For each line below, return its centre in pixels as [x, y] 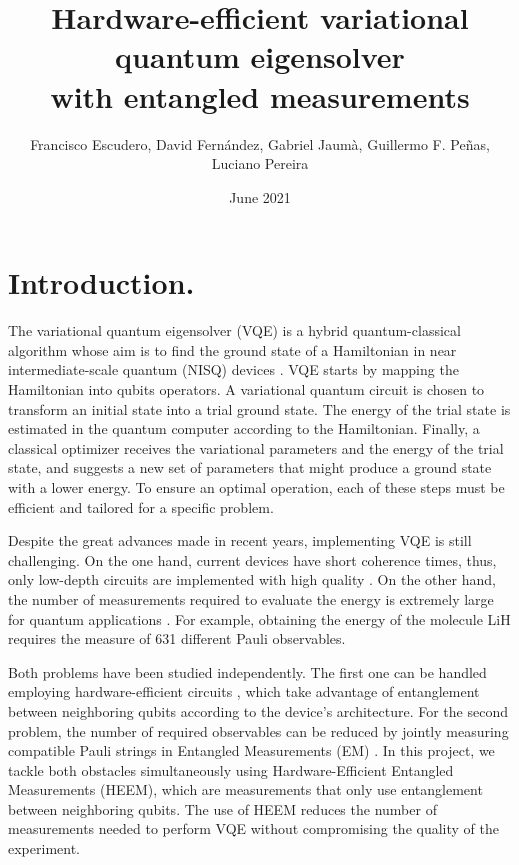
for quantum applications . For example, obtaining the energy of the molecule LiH [259, 618]
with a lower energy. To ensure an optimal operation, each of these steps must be [256, 486]
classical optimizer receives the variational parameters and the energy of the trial [256, 447]
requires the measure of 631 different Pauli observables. [177, 638]
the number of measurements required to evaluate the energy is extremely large [251, 598]
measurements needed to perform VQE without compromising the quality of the [253, 828]
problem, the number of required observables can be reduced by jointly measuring [258, 730]
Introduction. [101, 282]
